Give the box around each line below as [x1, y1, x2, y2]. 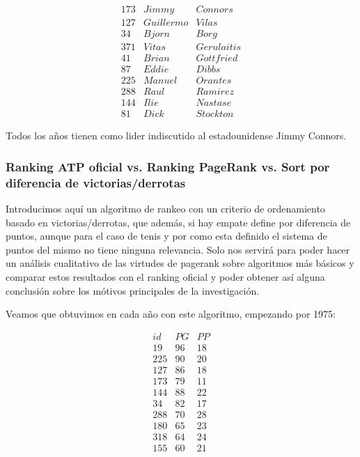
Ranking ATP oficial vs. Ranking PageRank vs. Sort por [6, 157, 330, 175]
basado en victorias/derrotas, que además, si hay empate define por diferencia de [6, 215, 351, 229]
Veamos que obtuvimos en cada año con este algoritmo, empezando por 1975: [6, 307, 336, 321]
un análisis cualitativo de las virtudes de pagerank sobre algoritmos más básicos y [6, 256, 354, 270]
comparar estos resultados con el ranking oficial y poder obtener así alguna [6, 270, 325, 284]
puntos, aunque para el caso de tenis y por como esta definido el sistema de [6, 228, 327, 243]
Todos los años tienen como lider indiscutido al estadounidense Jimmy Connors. [6, 128, 347, 143]
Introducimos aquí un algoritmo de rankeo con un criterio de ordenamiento [6, 201, 325, 216]
